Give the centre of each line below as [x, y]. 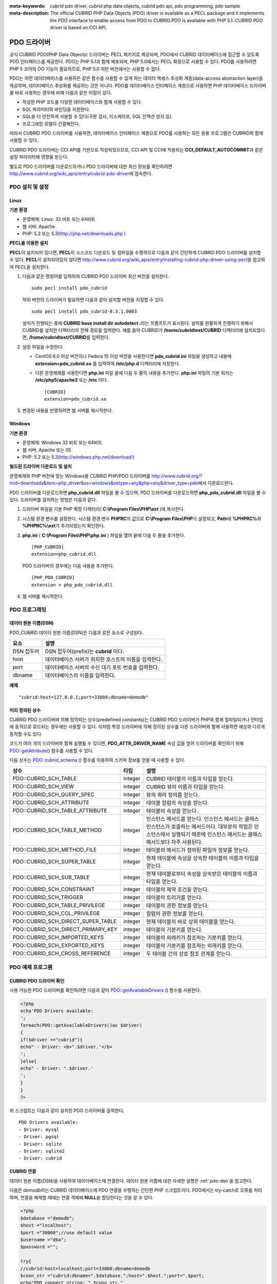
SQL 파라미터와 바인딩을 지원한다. [56, 109]
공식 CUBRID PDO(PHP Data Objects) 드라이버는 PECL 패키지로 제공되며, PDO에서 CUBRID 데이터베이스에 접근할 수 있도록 [134, 54]
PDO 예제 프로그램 [31, 967]
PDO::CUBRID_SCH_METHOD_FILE [55, 850]
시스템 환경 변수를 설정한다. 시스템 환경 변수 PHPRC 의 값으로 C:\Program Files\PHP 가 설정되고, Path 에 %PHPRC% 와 [142, 518]
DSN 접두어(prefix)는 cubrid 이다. [84, 651]
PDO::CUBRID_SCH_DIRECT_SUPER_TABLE [65, 921]
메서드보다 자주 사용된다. [174, 842]
